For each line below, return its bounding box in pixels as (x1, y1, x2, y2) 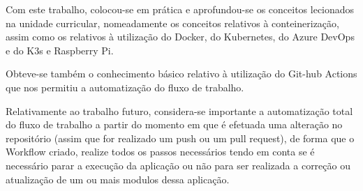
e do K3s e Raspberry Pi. (6, 43, 114, 57)
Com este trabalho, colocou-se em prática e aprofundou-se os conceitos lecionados (6, 2, 355, 16)
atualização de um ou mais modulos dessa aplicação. (6, 171, 230, 186)
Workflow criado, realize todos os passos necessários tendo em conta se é (6, 144, 315, 159)
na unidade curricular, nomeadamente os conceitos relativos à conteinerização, (6, 15, 339, 30)
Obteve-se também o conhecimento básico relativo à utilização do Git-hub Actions (6, 66, 357, 81)
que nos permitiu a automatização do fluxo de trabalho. (6, 79, 244, 94)
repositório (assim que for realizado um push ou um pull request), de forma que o (6, 130, 355, 145)
